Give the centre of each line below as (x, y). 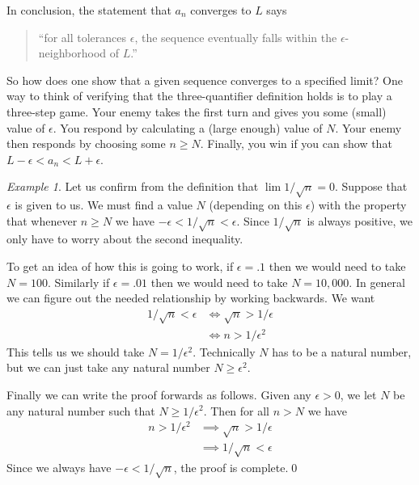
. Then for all (237, 410)
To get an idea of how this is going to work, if (120, 266)
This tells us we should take (76, 351)
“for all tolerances (83, 37)
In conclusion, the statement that (89, 10)
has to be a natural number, (342, 351)
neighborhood (72, 53)
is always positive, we (360, 220)
